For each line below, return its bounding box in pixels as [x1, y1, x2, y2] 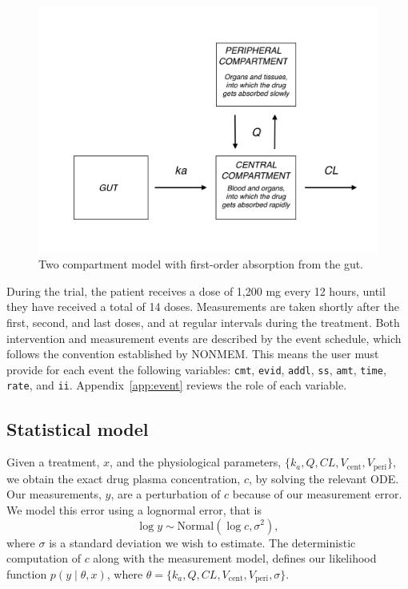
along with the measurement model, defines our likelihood [93, 550, 377, 567]
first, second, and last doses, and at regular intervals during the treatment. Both [6, 314, 400, 331]
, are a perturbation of [110, 486, 221, 502]
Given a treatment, [6, 454, 100, 470]
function [6, 565, 47, 582]
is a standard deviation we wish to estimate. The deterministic [49, 534, 356, 551]
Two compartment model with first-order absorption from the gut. [38, 256, 364, 272]
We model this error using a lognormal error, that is [6, 501, 262, 518]
